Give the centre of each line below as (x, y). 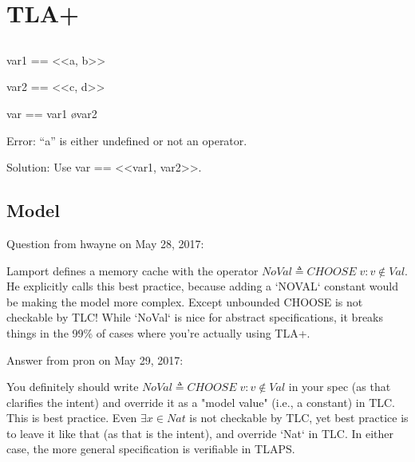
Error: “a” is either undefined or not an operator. (127, 140)
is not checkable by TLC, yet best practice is (299, 418)
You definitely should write (73, 387)
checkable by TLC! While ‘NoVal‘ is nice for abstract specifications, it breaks (195, 317)
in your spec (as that (340, 387)
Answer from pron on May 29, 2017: (95, 359)
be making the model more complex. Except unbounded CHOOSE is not (185, 301)
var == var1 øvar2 (52, 113)
